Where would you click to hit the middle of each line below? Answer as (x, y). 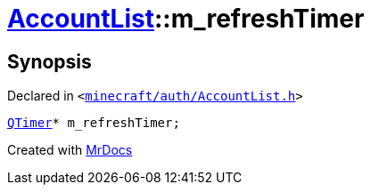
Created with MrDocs (70, 150)
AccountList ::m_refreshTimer (186, 19)
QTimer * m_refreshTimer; (94, 123)
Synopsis (49, 61)
